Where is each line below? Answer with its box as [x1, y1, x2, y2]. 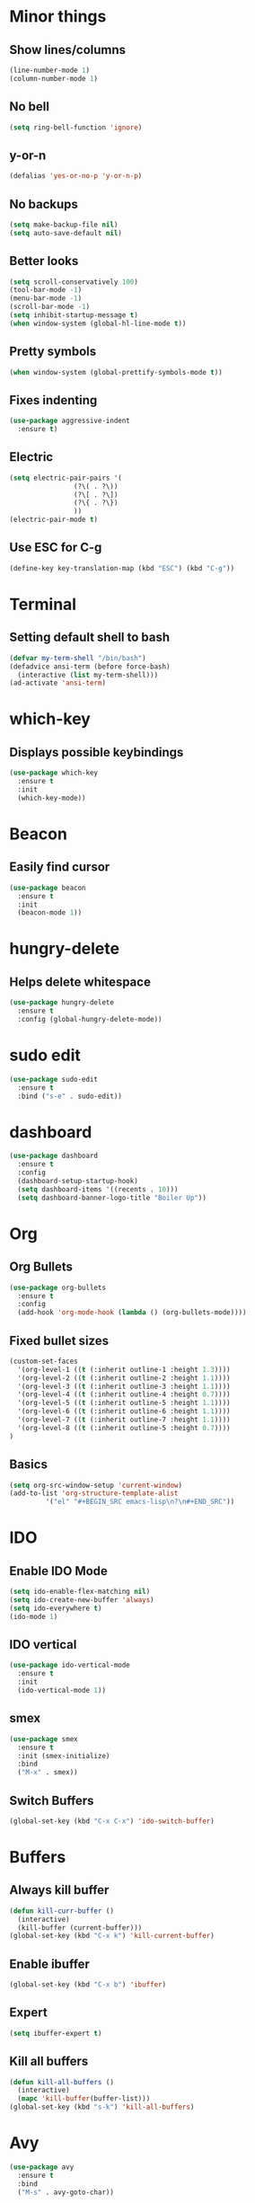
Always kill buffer [9, 1882, 110, 1898]
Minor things [9, 6, 107, 27]
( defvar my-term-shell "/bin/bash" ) [9, 653, 146, 662]
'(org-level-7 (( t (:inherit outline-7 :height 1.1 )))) [17, 1415, 231, 1425]
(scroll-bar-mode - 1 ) [9, 303, 91, 312]
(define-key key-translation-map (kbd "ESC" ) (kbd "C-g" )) [9, 563, 235, 572]
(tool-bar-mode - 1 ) [9, 286, 83, 295]
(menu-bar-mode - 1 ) [9, 294, 83, 303]
